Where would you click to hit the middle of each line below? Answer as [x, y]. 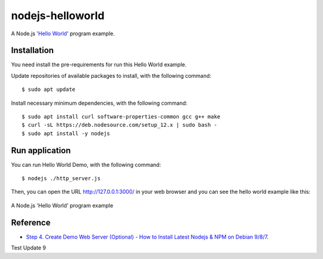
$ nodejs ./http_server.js [61, 179]
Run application [41, 150]
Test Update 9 [28, 248]
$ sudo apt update [49, 89]
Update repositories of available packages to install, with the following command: [111, 75]
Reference [31, 222]
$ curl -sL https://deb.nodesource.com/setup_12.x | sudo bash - [120, 125]
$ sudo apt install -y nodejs [66, 133]
